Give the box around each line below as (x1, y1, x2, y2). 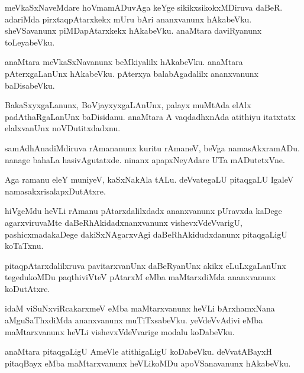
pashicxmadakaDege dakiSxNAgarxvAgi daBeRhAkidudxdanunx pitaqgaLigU (5, 228, 287, 240)
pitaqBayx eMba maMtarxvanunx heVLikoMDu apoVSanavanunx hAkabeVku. (5, 356, 291, 369)
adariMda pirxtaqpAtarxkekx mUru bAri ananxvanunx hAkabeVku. (5, 12, 252, 25)
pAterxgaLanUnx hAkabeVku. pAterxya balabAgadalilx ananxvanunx (5, 67, 258, 79)
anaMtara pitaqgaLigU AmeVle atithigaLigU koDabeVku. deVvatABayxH (5, 345, 272, 358)
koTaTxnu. (5, 239, 44, 252)
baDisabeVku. (5, 79, 55, 91)
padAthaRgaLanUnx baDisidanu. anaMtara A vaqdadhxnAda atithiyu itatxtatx (5, 110, 296, 122)
